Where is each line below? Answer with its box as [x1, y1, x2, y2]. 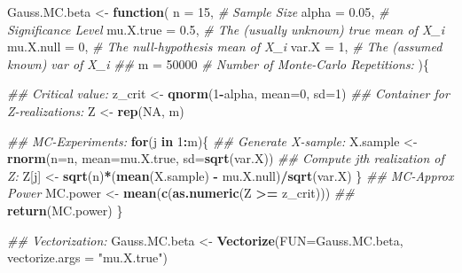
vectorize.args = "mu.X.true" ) [7, 248, 168, 267]
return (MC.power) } [7, 200, 123, 219]
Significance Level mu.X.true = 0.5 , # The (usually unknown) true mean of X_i [7, 19, 445, 38]
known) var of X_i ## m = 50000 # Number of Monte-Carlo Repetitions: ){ [7, 54, 430, 73]
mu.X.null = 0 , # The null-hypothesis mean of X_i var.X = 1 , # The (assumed [7, 37, 442, 56]
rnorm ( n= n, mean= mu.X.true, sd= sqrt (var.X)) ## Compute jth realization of [7, 149, 444, 168]
